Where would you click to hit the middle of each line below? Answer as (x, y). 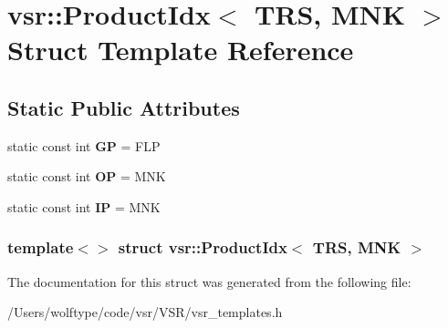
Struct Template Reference (181, 50)
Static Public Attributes (124, 107)
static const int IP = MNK (84, 206)
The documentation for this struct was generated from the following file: (209, 281)
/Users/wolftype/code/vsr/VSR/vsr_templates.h (145, 312)
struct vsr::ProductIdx (203, 247)
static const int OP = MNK (87, 176)
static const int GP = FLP (84, 145)
